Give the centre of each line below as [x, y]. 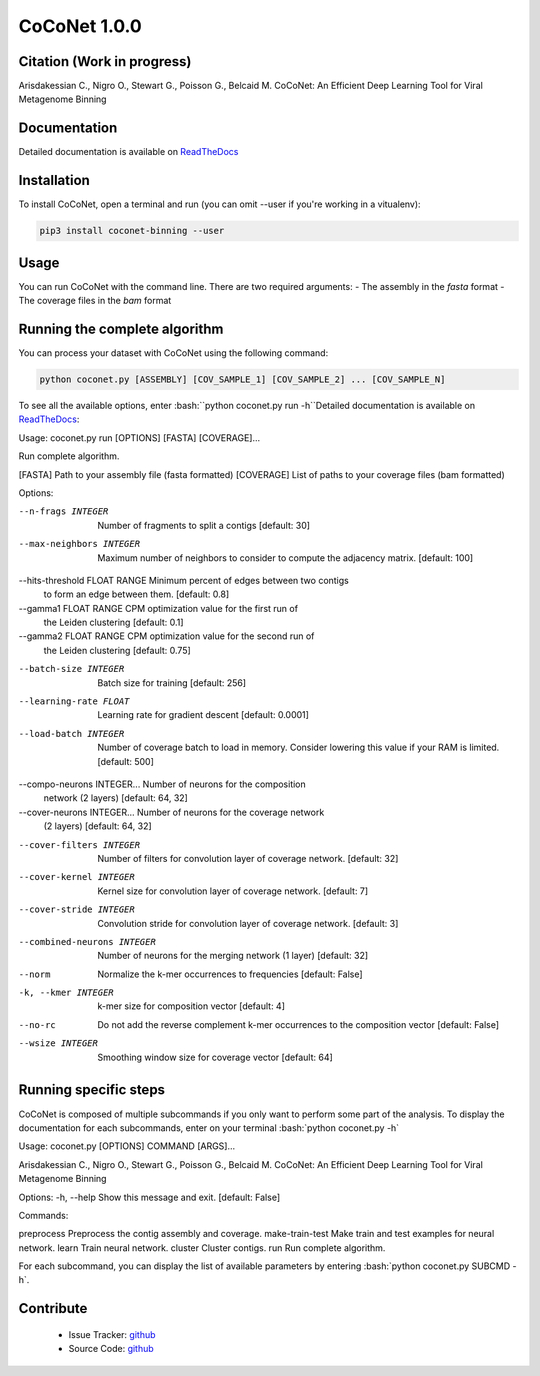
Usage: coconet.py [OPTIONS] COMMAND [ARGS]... [127, 1146]
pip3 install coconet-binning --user [132, 231]
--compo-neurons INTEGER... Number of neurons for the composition [162, 784]
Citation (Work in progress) [105, 61]
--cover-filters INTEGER [79, 844]
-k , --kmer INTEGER [66, 993]
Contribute [53, 1308]
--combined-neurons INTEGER [87, 941]
